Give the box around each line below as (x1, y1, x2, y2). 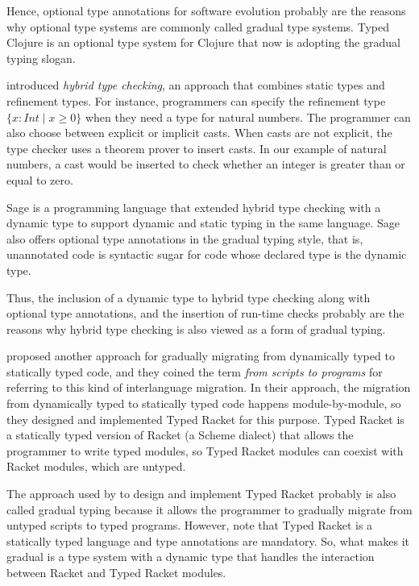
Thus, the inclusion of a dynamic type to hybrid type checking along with (6, 289, 371, 305)
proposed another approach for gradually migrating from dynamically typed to (6, 347, 395, 364)
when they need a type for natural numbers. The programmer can (85, 108, 411, 125)
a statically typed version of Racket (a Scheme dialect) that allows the (6, 426, 354, 443)
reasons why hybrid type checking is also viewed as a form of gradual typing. (6, 320, 386, 337)
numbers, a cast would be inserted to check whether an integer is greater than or (6, 156, 405, 172)
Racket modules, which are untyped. (6, 458, 186, 475)
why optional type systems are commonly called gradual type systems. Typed (6, 18, 389, 35)
